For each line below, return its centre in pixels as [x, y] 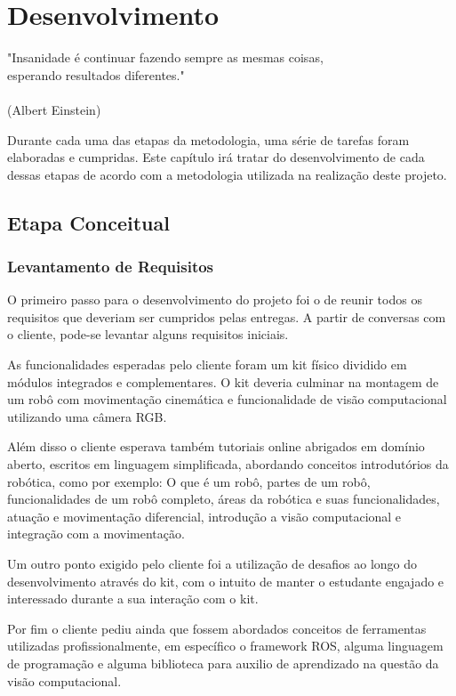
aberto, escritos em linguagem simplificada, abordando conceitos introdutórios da [228, 464]
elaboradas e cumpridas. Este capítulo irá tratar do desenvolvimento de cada [216, 157]
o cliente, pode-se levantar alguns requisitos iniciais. [148, 334]
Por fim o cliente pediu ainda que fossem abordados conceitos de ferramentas [217, 628]
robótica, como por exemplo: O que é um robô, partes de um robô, [189, 481]
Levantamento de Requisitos [111, 266]
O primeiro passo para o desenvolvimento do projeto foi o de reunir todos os [215, 299]
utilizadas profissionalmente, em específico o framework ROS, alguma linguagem [225, 646]
